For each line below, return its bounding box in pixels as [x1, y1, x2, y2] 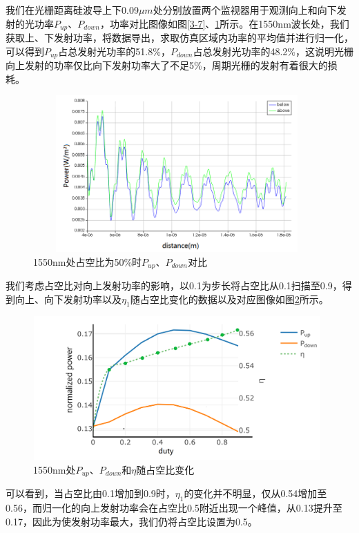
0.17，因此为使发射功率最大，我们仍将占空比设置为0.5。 [6, 514, 258, 528]
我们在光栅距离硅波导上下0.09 [6, 3, 139, 17]
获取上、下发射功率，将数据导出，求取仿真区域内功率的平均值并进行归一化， [6, 30, 353, 45]
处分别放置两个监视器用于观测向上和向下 [153, 3, 337, 17]
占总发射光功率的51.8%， [58, 43, 171, 58]
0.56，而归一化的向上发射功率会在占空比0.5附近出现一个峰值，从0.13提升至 [6, 501, 342, 515]
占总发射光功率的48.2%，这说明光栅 [193, 43, 354, 58]
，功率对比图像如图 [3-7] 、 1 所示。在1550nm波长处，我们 [99, 16, 349, 30]
